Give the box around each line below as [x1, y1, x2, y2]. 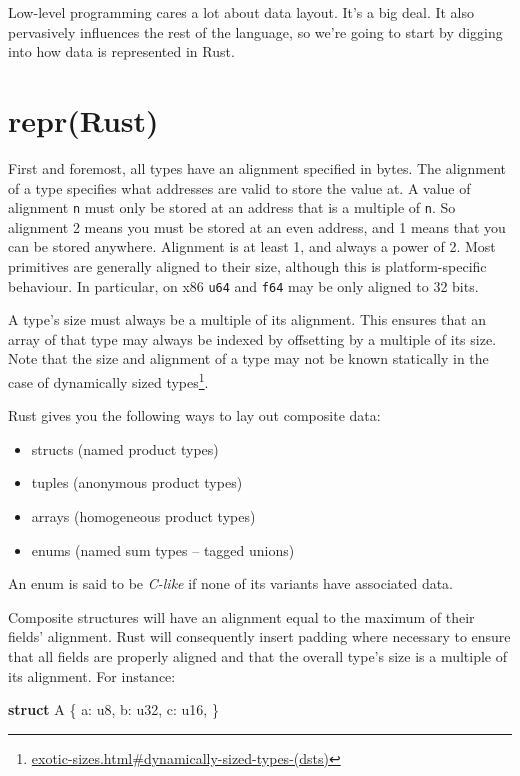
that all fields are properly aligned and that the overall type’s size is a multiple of [8, 645, 508, 666]
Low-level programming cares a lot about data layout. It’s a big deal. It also [8, 2, 475, 22]
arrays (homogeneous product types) [31, 506, 256, 526]
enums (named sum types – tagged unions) [31, 539, 295, 560]
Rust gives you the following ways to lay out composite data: [8, 405, 381, 426]
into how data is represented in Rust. [8, 41, 235, 62]
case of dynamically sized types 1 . [8, 368, 209, 392]
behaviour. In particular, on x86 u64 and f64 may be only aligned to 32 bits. [8, 275, 479, 296]
